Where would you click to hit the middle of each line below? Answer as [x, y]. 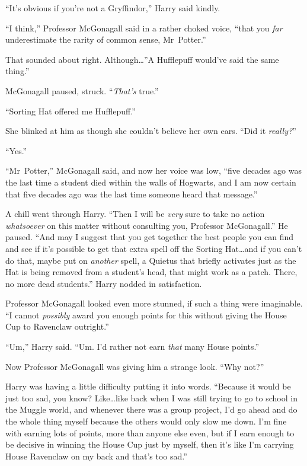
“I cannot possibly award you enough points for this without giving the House [146, 315]
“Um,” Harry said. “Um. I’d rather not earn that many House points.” [132, 347]
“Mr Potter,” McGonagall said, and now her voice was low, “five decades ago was [153, 170]
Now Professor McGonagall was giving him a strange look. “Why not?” [135, 366]
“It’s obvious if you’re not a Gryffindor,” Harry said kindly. [113, 8]
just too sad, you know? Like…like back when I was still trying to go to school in [151, 398]
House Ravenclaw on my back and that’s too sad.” [96, 456]
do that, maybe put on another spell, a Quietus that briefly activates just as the [151, 260]
